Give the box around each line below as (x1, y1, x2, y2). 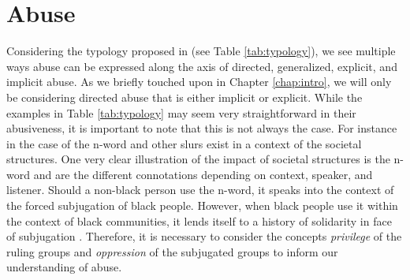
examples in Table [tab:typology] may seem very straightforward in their (6, 104, 356, 121)
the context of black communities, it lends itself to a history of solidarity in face (6, 212, 392, 229)
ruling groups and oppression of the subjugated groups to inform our (6, 243, 338, 259)
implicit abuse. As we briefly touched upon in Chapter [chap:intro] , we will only (6, 73, 392, 90)
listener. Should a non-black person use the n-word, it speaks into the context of (6, 181, 394, 198)
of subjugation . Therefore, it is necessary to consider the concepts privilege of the (6, 228, 402, 245)
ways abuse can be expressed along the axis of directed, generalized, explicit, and (6, 58, 397, 74)
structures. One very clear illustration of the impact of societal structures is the (6, 151, 390, 167)
